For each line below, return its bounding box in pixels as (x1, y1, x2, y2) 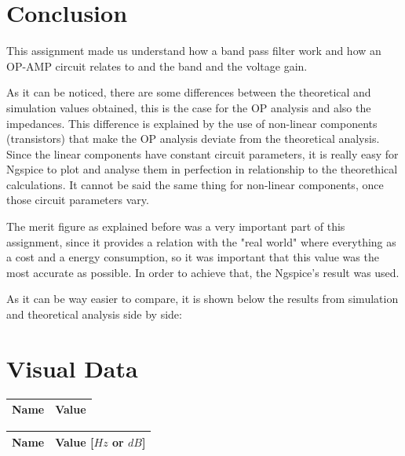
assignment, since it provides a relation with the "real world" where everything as (6, 233, 396, 250)
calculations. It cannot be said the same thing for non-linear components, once (6, 176, 384, 192)
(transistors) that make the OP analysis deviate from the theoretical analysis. (6, 130, 380, 147)
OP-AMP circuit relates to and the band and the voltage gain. (6, 57, 308, 74)
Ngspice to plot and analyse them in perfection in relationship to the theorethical (6, 161, 398, 177)
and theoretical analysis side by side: (6, 306, 182, 323)
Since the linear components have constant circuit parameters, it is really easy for (6, 145, 399, 162)
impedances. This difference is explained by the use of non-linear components (6, 115, 378, 131)
